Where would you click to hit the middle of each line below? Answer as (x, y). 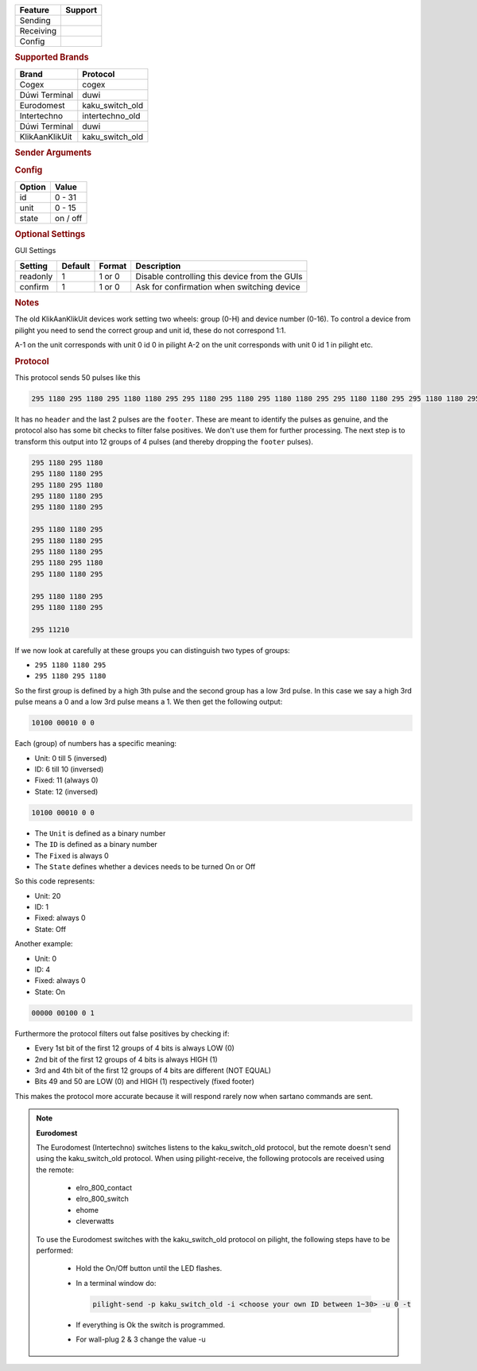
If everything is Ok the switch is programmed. (151, 1325)
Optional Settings (50, 234)
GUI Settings (35, 251)
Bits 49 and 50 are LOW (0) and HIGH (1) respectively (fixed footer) (144, 1082)
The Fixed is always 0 (72, 856)
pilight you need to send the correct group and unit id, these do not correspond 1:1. (150, 330)
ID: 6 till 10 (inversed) (69, 769)
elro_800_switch (102, 1199)
